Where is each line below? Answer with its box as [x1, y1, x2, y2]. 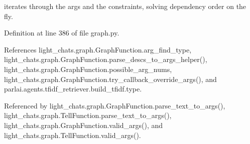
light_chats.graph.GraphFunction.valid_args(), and [4, 119, 163, 130]
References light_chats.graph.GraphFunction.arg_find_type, [4, 44, 192, 54]
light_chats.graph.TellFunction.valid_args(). [4, 129, 141, 140]
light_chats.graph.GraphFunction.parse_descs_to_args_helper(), [4, 54, 207, 64]
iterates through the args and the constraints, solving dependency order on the [4, 1, 246, 11]
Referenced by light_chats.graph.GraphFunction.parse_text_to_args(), [4, 100, 225, 110]
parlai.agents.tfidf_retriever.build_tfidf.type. [4, 83, 142, 94]
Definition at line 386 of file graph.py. [4, 27, 119, 38]
